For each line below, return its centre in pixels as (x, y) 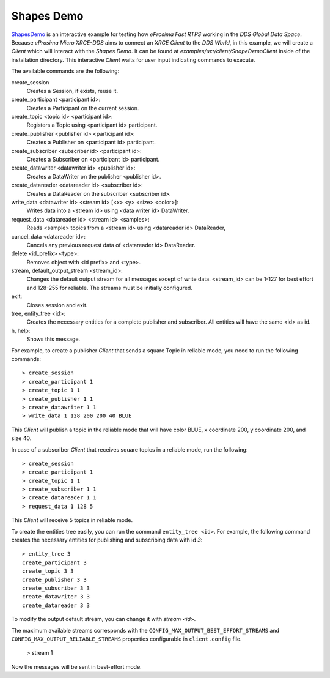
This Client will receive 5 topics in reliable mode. (72, 520)
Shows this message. (53, 339)
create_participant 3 (54, 562)
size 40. (21, 438)
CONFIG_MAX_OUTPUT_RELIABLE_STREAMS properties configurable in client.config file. (127, 639)
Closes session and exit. (57, 305)
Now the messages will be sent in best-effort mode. (76, 666)
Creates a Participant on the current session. (83, 108)
